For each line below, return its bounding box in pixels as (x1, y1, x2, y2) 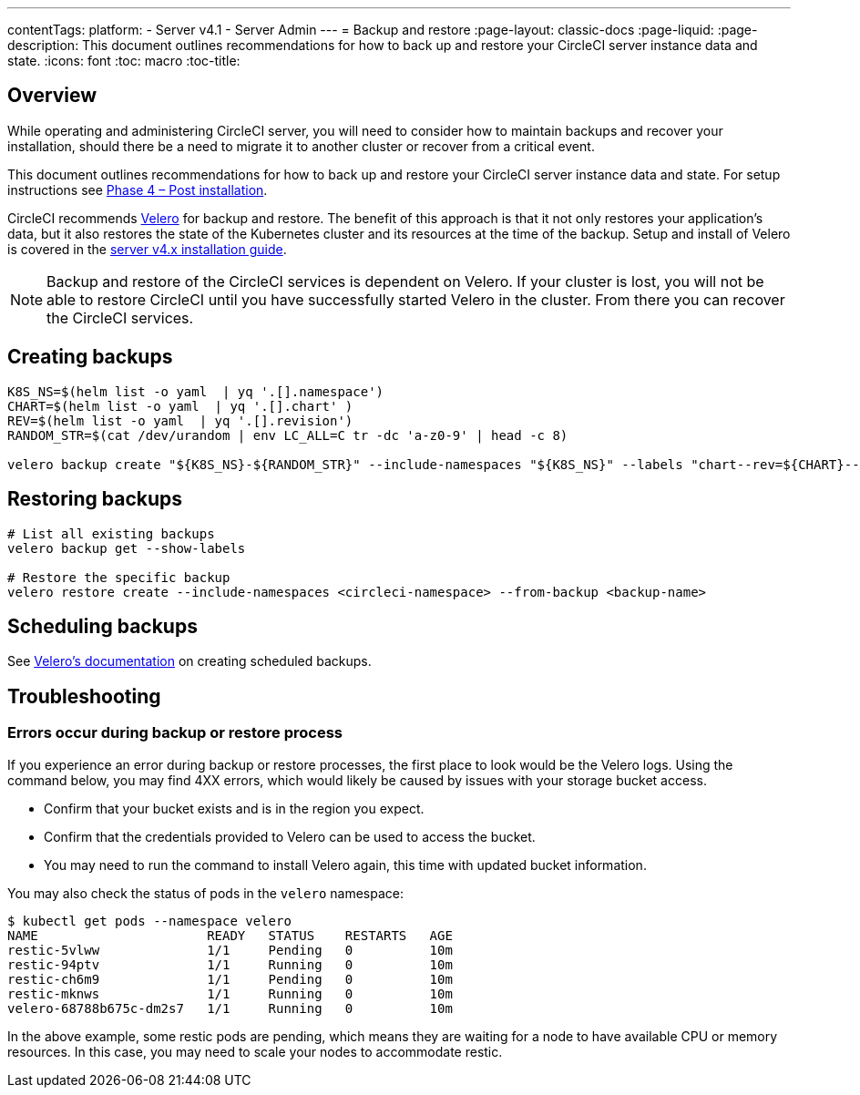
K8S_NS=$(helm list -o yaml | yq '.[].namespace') (7, 384, 384, 399)
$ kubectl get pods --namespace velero (7, 913, 292, 928)
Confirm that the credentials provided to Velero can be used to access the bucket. (44, 828, 536, 844)
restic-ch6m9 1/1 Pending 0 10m (7, 971, 453, 987)
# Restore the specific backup (7, 569, 230, 585)
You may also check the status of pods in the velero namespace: (7, 885, 404, 901)
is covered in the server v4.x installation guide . (7, 240, 287, 257)
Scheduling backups (7, 614, 198, 638)
